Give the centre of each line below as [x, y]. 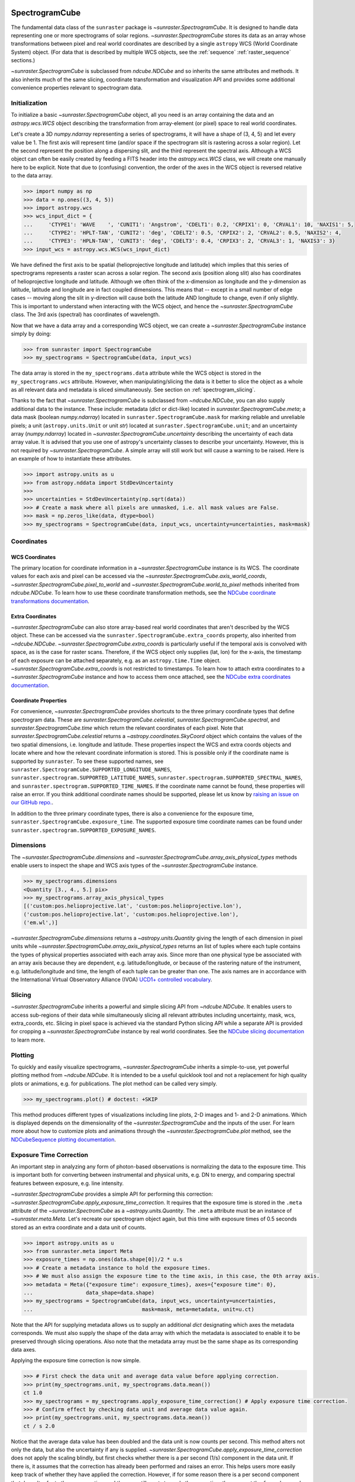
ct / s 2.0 [39, 1426]
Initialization [29, 103]
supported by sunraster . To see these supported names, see [87, 761]
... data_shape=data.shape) [89, 1293]
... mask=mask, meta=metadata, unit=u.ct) [139, 1309]
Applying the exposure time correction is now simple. [76, 1360]
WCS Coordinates [33, 557]
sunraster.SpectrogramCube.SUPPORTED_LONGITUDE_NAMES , [91, 769]
